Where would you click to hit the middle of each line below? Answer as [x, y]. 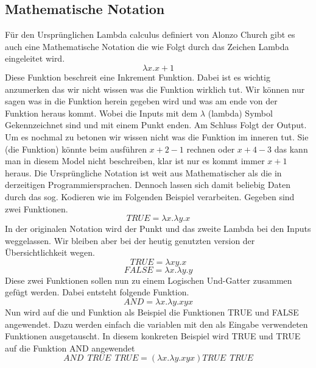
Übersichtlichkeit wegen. [50, 252]
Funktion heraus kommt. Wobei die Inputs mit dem [101, 113]
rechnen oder [211, 149]
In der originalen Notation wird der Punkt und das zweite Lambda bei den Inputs [158, 229]
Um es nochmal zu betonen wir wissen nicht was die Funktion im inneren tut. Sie [157, 136]
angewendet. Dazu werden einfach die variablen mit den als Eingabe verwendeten [156, 324]
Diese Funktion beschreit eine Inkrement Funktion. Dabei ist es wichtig [138, 77]
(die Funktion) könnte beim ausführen [76, 149]
